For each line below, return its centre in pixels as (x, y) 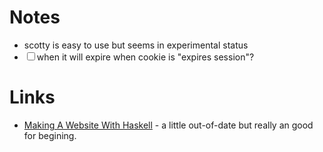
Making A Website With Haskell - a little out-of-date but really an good (168, 125)
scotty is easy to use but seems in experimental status (136, 45)
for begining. (50, 135)
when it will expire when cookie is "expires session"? (145, 57)
